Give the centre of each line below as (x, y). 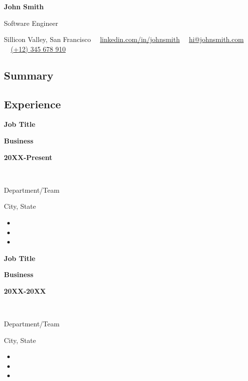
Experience (32, 104)
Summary (29, 75)
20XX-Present (28, 157)
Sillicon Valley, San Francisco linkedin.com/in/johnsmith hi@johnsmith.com (124, 39)
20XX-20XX (25, 291)
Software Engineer (31, 23)
